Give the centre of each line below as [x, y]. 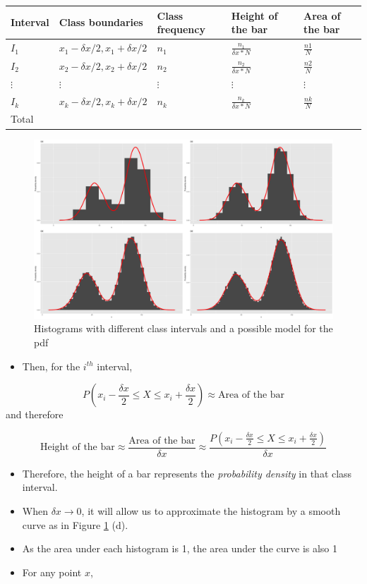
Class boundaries [101, 22]
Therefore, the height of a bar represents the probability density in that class [187, 473]
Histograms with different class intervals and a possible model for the [183, 328]
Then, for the [51, 366]
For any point [52, 572]
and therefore [35, 414]
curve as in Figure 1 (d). [75, 524]
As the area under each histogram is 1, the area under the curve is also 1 [180, 548]
